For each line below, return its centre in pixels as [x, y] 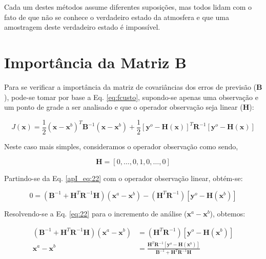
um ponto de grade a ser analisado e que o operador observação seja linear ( [124, 107]
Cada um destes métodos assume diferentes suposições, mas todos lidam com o [128, 7]
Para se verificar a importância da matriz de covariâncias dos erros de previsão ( [130, 86]
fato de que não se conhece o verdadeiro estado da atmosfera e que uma [117, 17]
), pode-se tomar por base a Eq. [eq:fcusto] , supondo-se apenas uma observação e [131, 97]
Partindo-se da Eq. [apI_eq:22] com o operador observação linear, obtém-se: [124, 178]
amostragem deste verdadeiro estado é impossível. [82, 27]
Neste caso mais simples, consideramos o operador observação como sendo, [121, 146]
